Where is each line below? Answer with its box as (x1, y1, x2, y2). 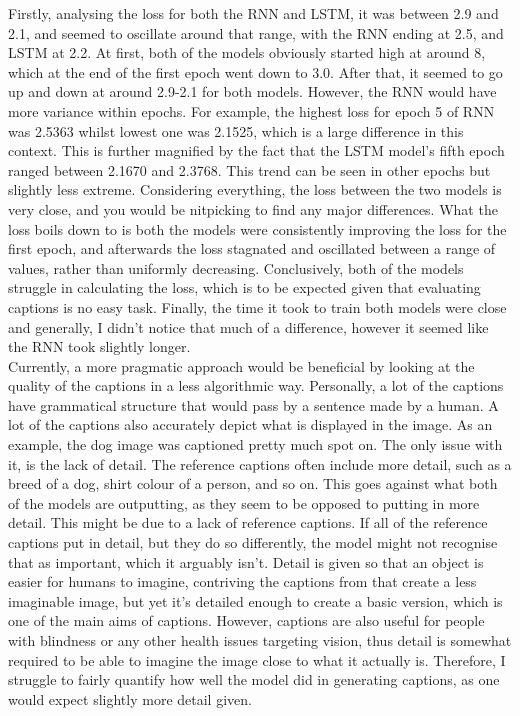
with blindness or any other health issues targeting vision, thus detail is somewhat (8, 630, 512, 650)
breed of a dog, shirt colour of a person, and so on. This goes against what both (8, 473, 498, 494)
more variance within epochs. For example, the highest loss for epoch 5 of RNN (8, 100, 495, 121)
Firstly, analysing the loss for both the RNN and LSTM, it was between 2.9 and (8, 3, 499, 23)
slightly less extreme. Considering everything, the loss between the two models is (8, 179, 502, 200)
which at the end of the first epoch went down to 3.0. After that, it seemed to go (8, 61, 503, 82)
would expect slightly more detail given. (8, 688, 252, 709)
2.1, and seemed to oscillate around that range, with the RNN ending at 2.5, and (8, 22, 504, 43)
